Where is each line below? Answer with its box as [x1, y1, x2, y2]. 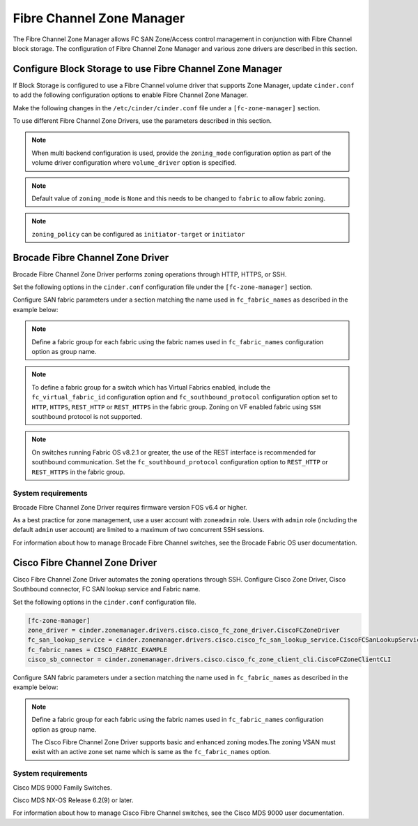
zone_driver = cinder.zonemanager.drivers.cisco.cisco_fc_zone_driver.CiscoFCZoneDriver [27, 626, 341, 634]
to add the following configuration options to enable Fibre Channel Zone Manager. [13, 91, 249, 99]
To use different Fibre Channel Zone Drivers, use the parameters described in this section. [13, 117, 272, 125]
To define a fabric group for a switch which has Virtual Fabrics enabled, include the [31, 383, 271, 391]
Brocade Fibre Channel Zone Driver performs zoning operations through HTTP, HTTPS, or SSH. [13, 270, 287, 279]
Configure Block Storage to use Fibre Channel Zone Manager [13, 63, 283, 75]
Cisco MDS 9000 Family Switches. [13, 783, 112, 792]
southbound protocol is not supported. [31, 412, 143, 420]
